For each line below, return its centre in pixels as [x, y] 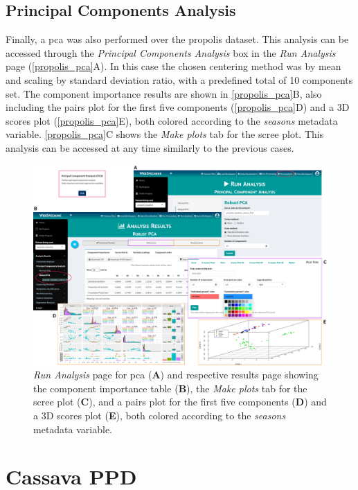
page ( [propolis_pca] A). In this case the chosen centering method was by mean [173, 66]
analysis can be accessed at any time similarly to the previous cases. [150, 147]
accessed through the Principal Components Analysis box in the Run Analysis [171, 52]
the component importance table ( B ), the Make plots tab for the [170, 388]
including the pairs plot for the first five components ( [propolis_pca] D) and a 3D [178, 107]
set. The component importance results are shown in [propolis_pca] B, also [164, 93]
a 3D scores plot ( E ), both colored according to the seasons [160, 415]
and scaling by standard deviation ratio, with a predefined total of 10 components [179, 79]
